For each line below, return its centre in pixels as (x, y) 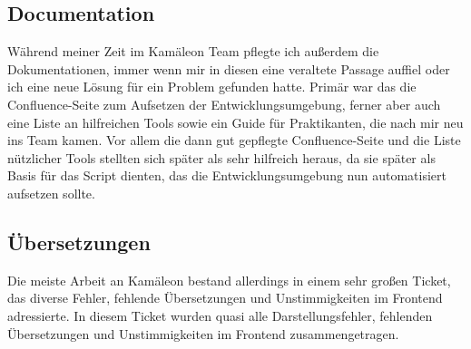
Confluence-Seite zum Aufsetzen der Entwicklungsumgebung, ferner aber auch (224, 104)
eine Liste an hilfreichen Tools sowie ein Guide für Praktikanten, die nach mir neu (235, 122)
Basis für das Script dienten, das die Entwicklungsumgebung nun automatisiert (227, 175)
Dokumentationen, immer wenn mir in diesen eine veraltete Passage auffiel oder (229, 68)
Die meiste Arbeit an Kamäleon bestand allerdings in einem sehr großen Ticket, (229, 280)
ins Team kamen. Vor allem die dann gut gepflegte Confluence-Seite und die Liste (234, 140)
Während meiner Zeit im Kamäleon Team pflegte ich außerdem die (193, 51)
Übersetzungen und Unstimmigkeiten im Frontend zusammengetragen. (203, 333)
